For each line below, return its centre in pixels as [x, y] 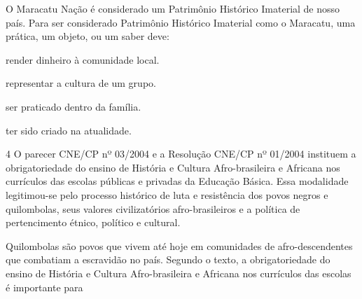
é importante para [44, 287]
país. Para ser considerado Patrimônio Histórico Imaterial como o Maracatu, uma [181, 22]
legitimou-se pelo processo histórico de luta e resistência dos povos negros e [167, 194]
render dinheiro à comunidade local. [83, 59]
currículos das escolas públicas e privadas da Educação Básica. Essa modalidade [177, 181]
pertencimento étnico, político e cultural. [93, 222]
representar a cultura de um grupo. [81, 83]
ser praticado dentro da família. [74, 106]
